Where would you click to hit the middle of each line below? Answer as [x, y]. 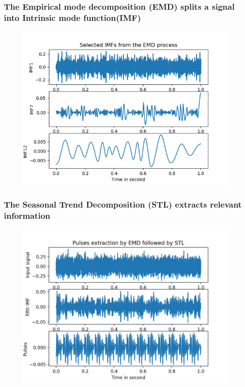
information [27, 215]
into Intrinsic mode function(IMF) [73, 17]
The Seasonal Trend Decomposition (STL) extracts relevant [123, 204]
